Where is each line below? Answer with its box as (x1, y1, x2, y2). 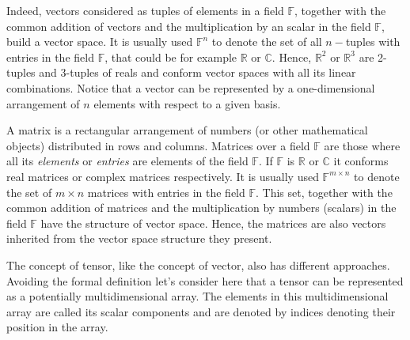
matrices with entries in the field (87, 183, 245, 200)
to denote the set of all (211, 33, 322, 50)
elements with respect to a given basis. (93, 95, 281, 111)
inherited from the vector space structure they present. (6, 230, 272, 247)
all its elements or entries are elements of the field (6, 153, 249, 169)
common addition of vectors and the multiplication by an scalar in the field (6, 17, 371, 34)
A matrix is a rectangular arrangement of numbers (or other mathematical (6, 122, 368, 138)
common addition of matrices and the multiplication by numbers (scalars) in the (6, 199, 397, 216)
